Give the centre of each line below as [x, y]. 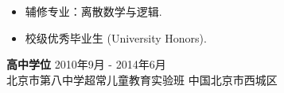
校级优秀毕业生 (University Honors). [116, 37]
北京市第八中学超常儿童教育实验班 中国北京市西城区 [142, 79]
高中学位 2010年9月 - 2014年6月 [86, 64]
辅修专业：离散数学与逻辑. [93, 11]
